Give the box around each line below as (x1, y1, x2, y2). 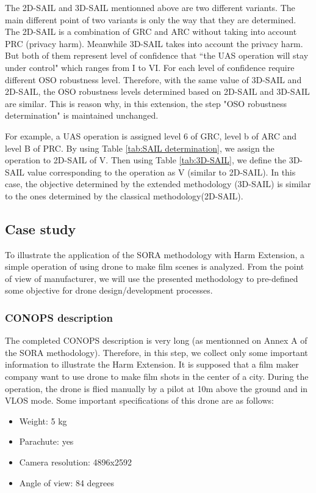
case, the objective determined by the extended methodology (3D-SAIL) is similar (5, 177, 311, 190)
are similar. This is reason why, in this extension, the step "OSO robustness (5, 97, 287, 109)
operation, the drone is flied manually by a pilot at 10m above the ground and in (5, 382, 308, 395)
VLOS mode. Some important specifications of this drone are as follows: (5, 394, 274, 407)
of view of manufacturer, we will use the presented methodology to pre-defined (5, 272, 298, 284)
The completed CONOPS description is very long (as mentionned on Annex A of (5, 334, 307, 347)
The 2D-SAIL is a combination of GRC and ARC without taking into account (5, 25, 297, 38)
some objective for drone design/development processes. (5, 284, 213, 297)
